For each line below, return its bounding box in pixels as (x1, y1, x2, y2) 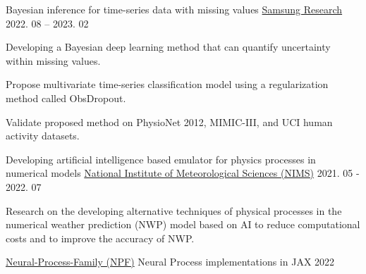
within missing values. (6, 53, 101, 68)
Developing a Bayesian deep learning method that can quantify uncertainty (6, 39, 331, 54)
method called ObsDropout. (6, 90, 126, 105)
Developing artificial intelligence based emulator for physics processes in (6, 151, 316, 166)
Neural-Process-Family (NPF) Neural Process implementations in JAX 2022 (6, 254, 335, 269)
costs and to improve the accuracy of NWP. (6, 230, 195, 245)
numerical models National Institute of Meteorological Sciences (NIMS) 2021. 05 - (6, 166, 360, 180)
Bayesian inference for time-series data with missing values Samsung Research (6, 2, 343, 16)
